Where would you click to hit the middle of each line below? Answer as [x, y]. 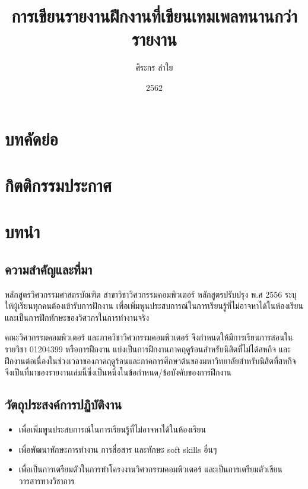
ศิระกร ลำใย [154, 67]
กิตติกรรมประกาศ [58, 184]
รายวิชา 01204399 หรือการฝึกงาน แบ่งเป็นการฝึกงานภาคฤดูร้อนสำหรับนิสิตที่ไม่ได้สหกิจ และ [148, 349]
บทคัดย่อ [31, 138]
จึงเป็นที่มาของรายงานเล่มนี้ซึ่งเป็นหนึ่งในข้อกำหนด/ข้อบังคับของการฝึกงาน [118, 372]
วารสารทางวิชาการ [47, 480]
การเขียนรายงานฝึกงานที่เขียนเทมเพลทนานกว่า [154, 16]
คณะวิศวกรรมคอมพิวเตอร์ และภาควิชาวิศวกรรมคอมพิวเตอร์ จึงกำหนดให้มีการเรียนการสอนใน [149, 337]
